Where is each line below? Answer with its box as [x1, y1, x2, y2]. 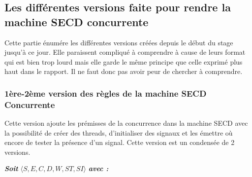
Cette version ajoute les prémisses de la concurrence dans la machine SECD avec [4, 118, 248, 128]
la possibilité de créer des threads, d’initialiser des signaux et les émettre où [4, 127, 233, 138]
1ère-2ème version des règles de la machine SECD [4, 87, 207, 99]
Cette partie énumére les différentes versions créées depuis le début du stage [4, 37, 233, 47]
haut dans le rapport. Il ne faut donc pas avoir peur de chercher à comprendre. [4, 66, 243, 76]
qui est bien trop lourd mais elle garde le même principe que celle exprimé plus [4, 56, 243, 67]
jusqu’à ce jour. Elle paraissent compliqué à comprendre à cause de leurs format [4, 47, 246, 57]
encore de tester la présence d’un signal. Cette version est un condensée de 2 [4, 137, 235, 147]
